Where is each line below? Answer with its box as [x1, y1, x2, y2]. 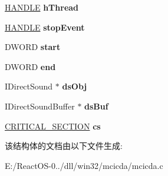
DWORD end [5, 60, 56, 72]
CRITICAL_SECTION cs [5, 119, 101, 132]
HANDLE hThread [5, 1, 79, 13]
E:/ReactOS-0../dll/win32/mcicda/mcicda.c [5, 159, 163, 171]
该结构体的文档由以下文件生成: [5, 140, 123, 152]
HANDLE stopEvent [5, 21, 85, 33]
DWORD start [5, 41, 61, 53]
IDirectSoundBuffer [5, 99, 75, 112]
